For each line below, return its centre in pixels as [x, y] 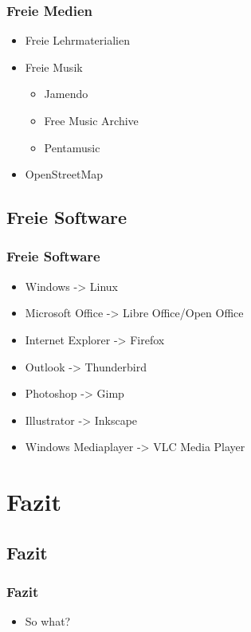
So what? [48, 621]
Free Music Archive [91, 120]
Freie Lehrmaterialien [77, 40]
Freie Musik [54, 67]
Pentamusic [72, 147]
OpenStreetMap [64, 174]
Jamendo [66, 94]
